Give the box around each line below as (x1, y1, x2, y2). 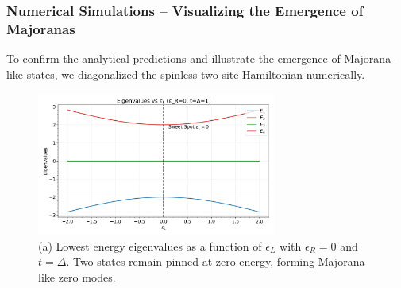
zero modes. (58, 269, 116, 286)
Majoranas (6, 18, 75, 38)
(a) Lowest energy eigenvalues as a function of (38, 237, 262, 254)
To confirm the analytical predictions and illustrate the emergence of (6, 50, 341, 67)
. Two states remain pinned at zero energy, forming (66, 253, 314, 270)
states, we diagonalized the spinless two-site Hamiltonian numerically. (26, 65, 365, 82)
